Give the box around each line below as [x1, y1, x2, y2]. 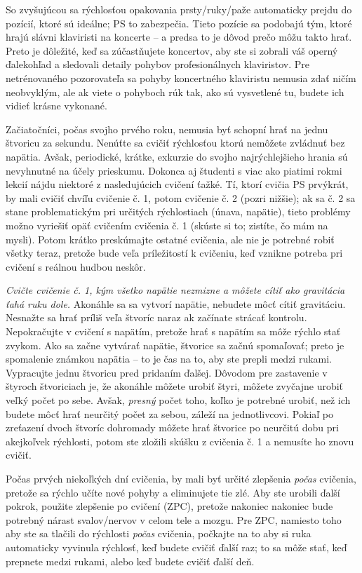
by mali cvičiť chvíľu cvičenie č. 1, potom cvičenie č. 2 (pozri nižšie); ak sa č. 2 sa [6, 190, 356, 205]
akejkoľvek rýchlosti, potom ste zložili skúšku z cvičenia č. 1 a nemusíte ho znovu [6, 433, 354, 448]
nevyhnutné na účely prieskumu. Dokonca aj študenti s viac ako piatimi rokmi [6, 163, 342, 177]
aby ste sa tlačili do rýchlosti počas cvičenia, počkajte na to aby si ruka [6, 526, 311, 541]
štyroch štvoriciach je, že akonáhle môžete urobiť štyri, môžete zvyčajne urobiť [6, 379, 344, 393]
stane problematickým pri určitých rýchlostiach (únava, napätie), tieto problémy [6, 204, 351, 219]
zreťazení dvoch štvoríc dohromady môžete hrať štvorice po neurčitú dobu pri [6, 420, 339, 435]
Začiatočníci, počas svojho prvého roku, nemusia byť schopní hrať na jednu [6, 121, 328, 136]
